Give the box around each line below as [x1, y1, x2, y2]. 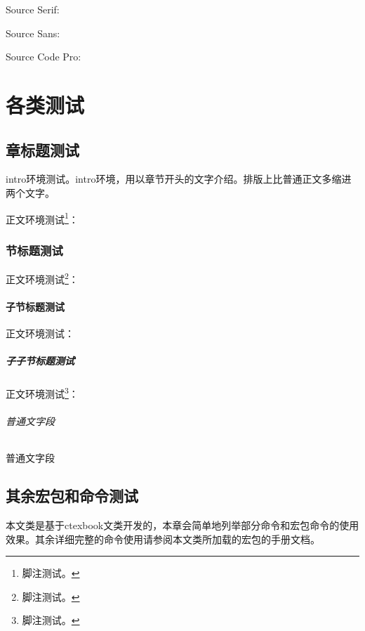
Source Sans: [6, 25, 60, 40]
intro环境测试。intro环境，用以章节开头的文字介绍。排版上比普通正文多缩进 [6, 171, 352, 186]
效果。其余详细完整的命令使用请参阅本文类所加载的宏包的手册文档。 [6, 531, 320, 546]
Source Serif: [6, 2, 60, 16]
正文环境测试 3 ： [6, 384, 79, 401]
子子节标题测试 [6, 353, 74, 368]
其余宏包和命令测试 [6, 485, 138, 507]
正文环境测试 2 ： [6, 270, 79, 286]
